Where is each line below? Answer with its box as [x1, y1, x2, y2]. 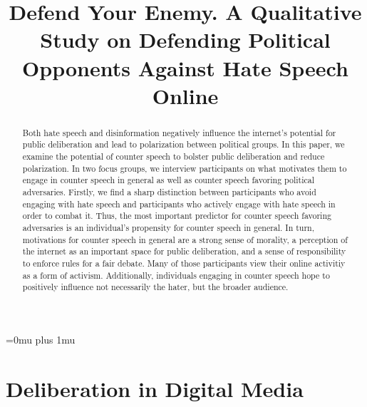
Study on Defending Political [40, 25, 331, 54]
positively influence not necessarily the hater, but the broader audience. [22, 281, 289, 293]
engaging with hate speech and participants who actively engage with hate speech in [22, 197, 336, 210]
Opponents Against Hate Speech [22, 53, 348, 82]
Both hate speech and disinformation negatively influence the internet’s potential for [22, 126, 336, 138]
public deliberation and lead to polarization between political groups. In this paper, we [22, 138, 345, 150]
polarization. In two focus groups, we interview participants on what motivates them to [22, 162, 347, 174]
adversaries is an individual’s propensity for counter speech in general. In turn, [22, 221, 315, 233]
